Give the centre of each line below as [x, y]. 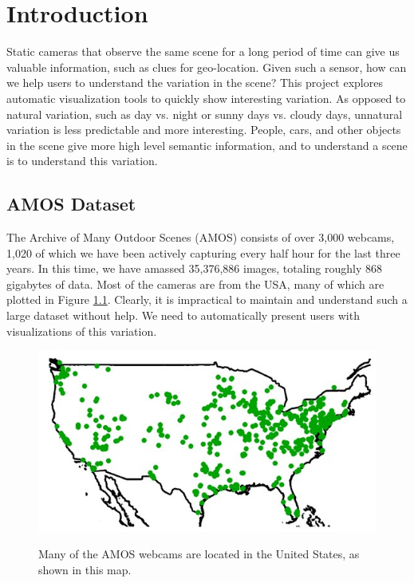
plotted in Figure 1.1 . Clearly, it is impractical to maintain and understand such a [207, 299]
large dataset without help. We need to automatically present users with [183, 315]
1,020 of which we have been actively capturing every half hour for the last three [203, 252]
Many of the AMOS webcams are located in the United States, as [199, 554]
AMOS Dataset [71, 204]
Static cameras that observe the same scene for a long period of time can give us [203, 51]
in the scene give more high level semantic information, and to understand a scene [207, 145]
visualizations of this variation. [82, 331]
